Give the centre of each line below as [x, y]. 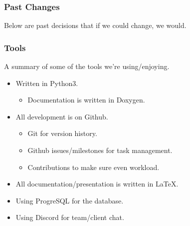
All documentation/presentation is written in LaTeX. [97, 184]
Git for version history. [62, 133]
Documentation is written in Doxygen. [86, 100]
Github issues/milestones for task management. [100, 150]
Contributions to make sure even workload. [94, 167]
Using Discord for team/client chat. [70, 217]
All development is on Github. [62, 116]
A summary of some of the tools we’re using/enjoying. [87, 66]
